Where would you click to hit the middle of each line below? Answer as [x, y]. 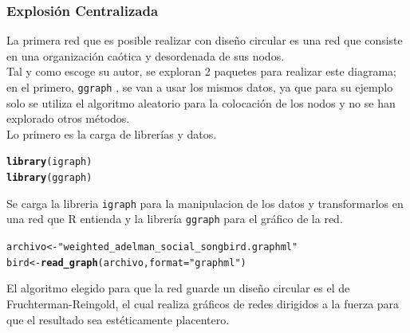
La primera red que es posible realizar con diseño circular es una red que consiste [205, 40]
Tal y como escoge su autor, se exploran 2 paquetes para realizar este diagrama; [202, 71]
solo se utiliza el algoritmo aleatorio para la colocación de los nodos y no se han [201, 102]
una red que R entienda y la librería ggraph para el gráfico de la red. [175, 219]
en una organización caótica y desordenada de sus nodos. [146, 55]
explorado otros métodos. [68, 118]
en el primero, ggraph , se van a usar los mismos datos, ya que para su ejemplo [200, 87]
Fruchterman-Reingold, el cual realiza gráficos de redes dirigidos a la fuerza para [203, 303]
